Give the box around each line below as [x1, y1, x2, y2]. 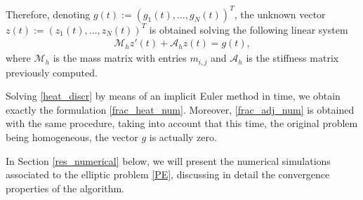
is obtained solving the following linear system [149, 22, 348, 36]
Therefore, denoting [6, 6, 91, 21]
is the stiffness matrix [246, 51, 339, 65]
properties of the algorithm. [6, 180, 124, 195]
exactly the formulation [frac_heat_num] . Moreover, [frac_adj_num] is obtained [6, 102, 355, 116]
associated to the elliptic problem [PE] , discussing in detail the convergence [6, 167, 330, 182]
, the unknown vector [234, 6, 326, 21]
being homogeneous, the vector [6, 129, 138, 144]
